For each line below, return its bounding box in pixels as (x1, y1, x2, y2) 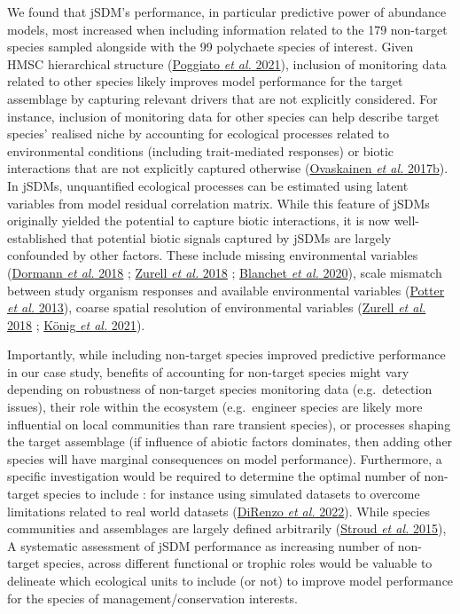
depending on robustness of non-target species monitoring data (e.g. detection (7, 380, 433, 398)
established (7, 228, 67, 247)
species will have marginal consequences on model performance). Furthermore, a (7, 449, 442, 468)
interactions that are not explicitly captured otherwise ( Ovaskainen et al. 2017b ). (7, 159, 448, 177)
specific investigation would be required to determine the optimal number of (7, 467, 420, 485)
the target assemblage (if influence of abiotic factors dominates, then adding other (7, 432, 453, 451)
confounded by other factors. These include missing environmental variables (7, 246, 418, 264)
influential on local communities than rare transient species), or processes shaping (7, 414, 451, 433)
